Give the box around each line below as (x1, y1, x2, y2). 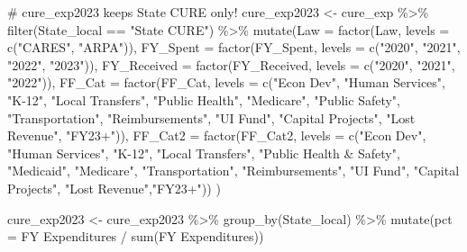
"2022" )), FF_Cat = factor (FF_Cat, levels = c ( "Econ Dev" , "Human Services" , (7, 73, 445, 92)
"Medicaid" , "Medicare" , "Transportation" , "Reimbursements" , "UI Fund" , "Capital (7, 161, 460, 180)
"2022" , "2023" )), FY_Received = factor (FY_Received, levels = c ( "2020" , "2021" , (7, 55, 455, 74)
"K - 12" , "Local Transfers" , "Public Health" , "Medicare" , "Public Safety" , (7, 90, 401, 109)
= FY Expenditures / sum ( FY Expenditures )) (7, 227, 264, 246)
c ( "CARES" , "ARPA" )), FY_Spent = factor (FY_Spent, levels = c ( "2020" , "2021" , (7, 38, 461, 57)
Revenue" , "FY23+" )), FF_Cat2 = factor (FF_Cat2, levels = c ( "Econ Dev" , (7, 126, 426, 145)
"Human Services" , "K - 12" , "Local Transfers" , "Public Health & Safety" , (7, 143, 400, 162)
